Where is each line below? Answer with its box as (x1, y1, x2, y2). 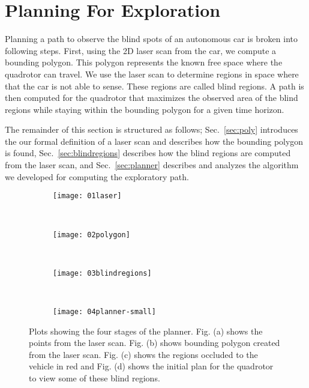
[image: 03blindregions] (53, 268, 152, 277)
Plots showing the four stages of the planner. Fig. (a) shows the (29, 324, 263, 337)
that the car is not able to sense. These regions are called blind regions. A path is (5, 79, 304, 92)
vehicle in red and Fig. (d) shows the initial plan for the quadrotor (29, 360, 274, 372)
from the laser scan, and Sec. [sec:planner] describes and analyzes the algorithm (5, 159, 299, 171)
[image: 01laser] (53, 192, 122, 201)
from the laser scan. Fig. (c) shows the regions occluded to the (29, 348, 258, 360)
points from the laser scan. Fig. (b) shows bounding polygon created (29, 336, 280, 349)
